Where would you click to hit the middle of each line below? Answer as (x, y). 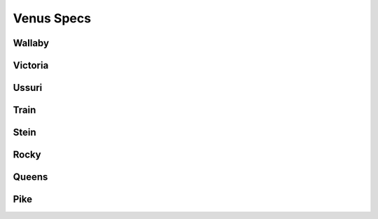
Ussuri (28, 88)
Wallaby (31, 43)
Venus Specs (52, 18)
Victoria (31, 65)
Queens (30, 177)
